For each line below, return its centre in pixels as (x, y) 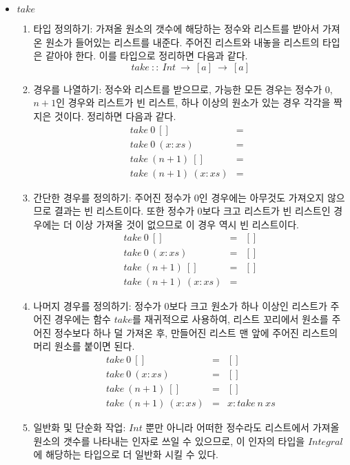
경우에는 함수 (83, 319)
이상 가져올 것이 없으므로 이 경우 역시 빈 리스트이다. (187, 224)
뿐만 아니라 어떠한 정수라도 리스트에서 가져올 (243, 427)
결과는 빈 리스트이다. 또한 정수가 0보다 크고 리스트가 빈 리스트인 (193, 211)
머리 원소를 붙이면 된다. (84, 346)
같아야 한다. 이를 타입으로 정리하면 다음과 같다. (147, 56)
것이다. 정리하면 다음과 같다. (115, 116)
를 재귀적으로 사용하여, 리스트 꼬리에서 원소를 (230, 319)
